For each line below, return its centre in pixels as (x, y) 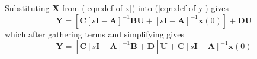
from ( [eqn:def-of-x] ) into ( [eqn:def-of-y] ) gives (146, 8)
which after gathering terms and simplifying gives (94, 34)
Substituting (27, 8)
